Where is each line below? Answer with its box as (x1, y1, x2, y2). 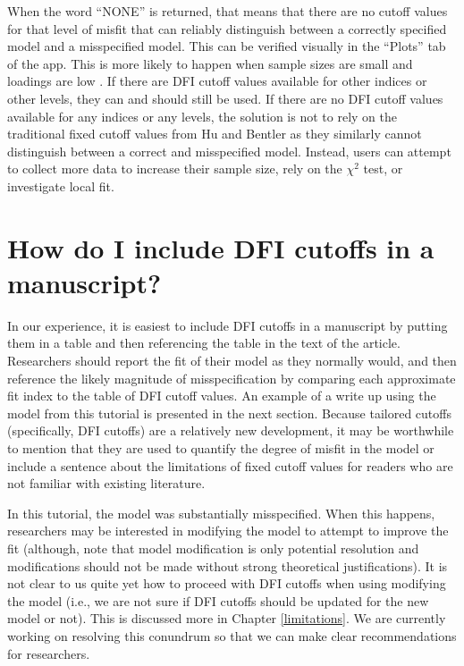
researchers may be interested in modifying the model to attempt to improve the (7, 521, 449, 540)
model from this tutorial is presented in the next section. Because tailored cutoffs (7, 403, 451, 422)
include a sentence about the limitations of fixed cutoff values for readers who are (7, 456, 453, 475)
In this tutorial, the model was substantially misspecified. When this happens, (7, 503, 435, 522)
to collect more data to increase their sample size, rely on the (7, 159, 342, 178)
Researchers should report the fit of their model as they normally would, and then (7, 351, 457, 370)
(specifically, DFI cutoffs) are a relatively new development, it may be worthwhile (7, 421, 454, 440)
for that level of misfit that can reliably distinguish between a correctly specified (7, 19, 447, 38)
